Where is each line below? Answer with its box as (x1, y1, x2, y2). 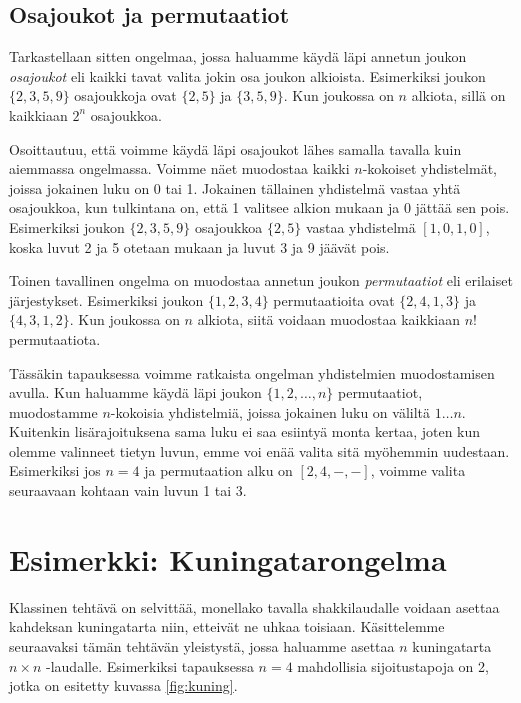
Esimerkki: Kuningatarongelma (9, 538, 447, 579)
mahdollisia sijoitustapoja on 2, (297, 655, 489, 676)
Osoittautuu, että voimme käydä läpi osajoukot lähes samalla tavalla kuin (9, 138, 462, 159)
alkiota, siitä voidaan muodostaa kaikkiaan (197, 309, 460, 330)
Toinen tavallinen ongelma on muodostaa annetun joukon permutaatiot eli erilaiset (9, 270, 513, 291)
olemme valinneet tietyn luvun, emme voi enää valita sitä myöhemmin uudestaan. (9, 440, 510, 461)
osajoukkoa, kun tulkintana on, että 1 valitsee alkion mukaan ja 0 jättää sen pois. (9, 197, 510, 218)
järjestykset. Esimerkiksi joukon (9, 289, 204, 310)
